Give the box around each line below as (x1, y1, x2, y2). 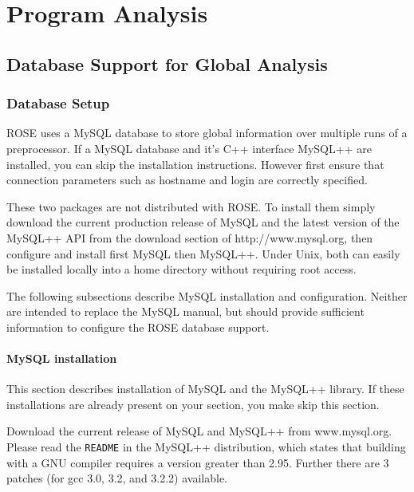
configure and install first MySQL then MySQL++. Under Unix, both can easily (6, 245, 400, 262)
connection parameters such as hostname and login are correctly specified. (6, 171, 368, 188)
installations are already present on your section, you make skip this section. (6, 396, 380, 412)
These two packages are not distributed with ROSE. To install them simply (6, 198, 376, 215)
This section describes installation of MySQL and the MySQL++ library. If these (6, 380, 404, 397)
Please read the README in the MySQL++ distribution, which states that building (6, 439, 406, 455)
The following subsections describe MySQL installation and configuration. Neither (6, 287, 408, 304)
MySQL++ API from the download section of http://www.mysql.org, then (6, 229, 373, 246)
